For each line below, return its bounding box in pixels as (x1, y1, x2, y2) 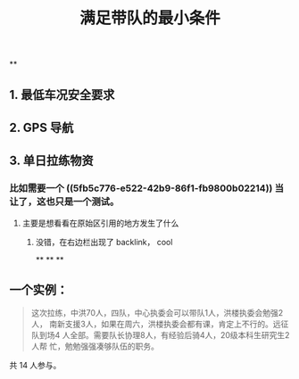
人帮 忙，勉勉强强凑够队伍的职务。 (30, 341, 159, 352)
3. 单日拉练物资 (9, 153, 94, 169)
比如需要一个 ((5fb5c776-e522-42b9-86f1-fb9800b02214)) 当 (9, 182, 284, 194)
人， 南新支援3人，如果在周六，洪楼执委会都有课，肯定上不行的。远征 (30, 318, 289, 330)
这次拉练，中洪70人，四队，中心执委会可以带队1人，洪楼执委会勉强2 (30, 308, 284, 318)
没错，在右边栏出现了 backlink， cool (35, 236, 173, 247)
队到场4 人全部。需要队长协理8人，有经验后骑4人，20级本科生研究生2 (30, 330, 290, 341)
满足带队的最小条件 (79, 8, 220, 29)
